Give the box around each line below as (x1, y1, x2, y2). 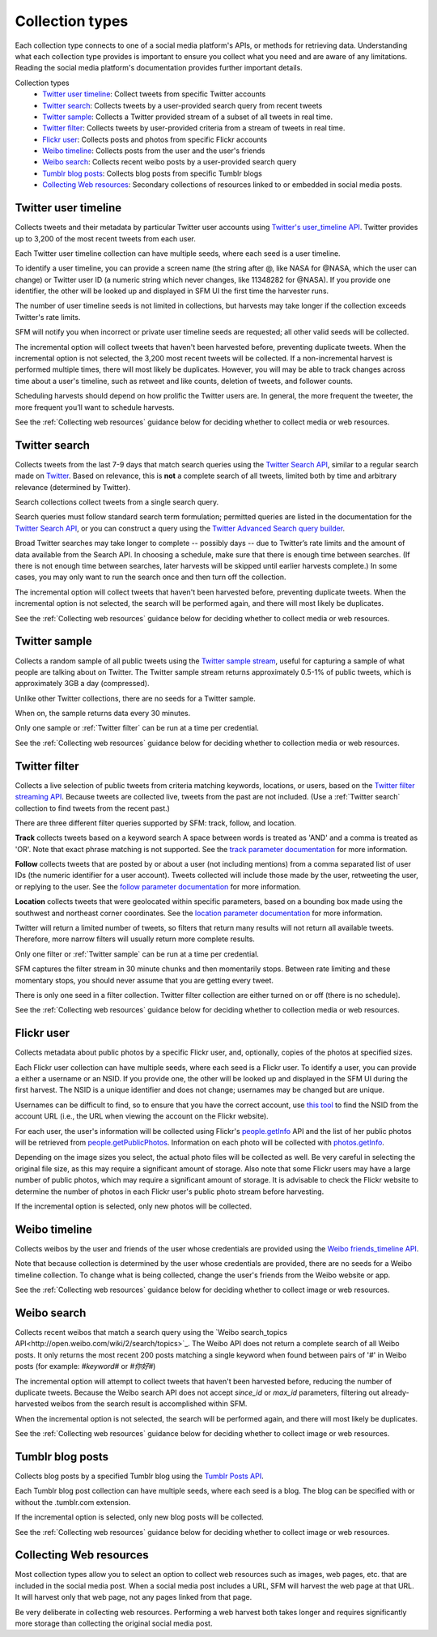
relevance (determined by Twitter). (15, 482, 131, 492)
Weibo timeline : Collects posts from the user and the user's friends (42, 146, 265, 156)
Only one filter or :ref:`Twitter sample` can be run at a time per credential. (15, 949, 259, 959)
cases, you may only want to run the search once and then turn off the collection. (15, 572, 286, 582)
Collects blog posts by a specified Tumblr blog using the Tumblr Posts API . (15, 1471, 264, 1481)
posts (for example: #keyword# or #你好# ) (15, 1362, 156, 1371)
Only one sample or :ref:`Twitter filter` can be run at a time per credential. (15, 723, 259, 733)
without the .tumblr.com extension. (15, 1497, 131, 1507)
